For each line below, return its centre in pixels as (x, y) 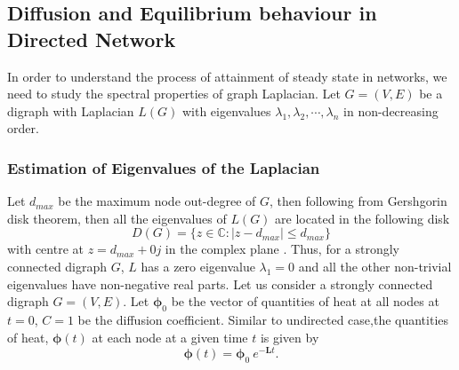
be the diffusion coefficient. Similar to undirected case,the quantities (263, 319)
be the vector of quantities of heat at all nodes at (305, 301)
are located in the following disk (362, 218)
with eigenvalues (226, 110)
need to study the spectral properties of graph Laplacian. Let (174, 94)
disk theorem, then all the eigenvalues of (117, 218)
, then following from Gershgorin (358, 201)
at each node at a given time (170, 337)
